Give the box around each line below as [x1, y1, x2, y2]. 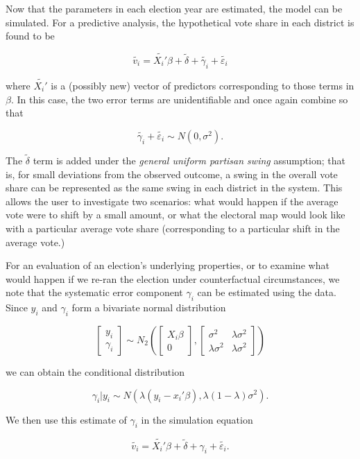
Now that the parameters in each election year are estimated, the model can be [6, 1, 343, 15]
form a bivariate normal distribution [71, 300, 226, 315]
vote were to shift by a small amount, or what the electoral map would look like [6, 207, 345, 222]
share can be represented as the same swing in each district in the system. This [6, 180, 343, 195]
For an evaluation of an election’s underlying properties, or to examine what [6, 258, 329, 272]
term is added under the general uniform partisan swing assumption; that [33, 153, 346, 168]
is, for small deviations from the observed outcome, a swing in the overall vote [6, 166, 338, 181]
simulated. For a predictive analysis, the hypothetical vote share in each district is [6, 15, 354, 29]
